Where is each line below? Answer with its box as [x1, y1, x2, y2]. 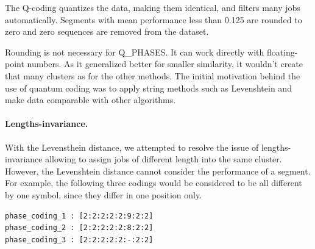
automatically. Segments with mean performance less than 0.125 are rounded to [5, 13, 302, 26]
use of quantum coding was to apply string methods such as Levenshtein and [5, 81, 292, 94]
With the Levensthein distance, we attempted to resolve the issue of [5, 140, 259, 153]
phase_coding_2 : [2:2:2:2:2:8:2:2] [5, 223, 154, 233]
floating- [266, 45, 298, 58]
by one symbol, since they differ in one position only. [5, 188, 202, 201]
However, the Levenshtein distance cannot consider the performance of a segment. [5, 164, 311, 177]
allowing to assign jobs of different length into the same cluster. [45, 153, 282, 165]
